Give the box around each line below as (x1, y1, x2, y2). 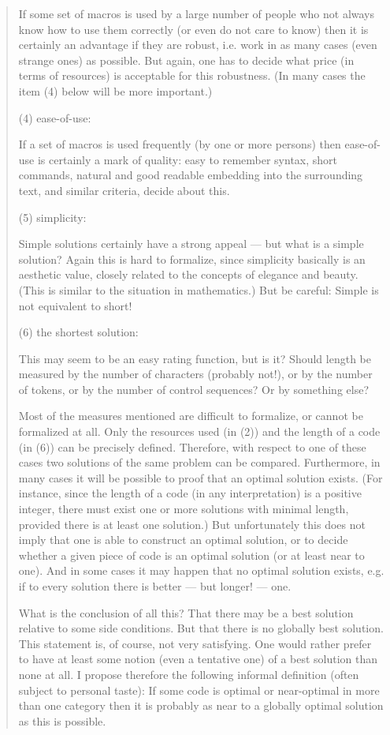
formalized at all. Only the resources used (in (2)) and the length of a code (18, 423, 381, 440)
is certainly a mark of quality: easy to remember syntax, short (37, 151, 338, 167)
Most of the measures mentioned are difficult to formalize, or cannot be (18, 407, 363, 424)
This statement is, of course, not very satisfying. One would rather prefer (18, 635, 372, 651)
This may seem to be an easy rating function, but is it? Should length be (18, 350, 371, 366)
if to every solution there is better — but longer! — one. (18, 578, 292, 594)
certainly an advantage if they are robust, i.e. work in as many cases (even (18, 36, 377, 53)
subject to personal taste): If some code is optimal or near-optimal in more (18, 681, 380, 698)
